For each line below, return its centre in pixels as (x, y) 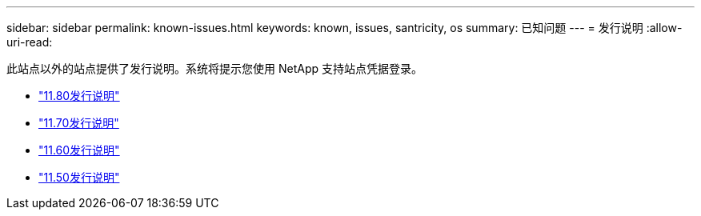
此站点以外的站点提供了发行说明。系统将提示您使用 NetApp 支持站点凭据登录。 (214, 68)
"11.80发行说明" (79, 96)
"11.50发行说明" (79, 177)
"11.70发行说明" (79, 123)
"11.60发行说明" (79, 150)
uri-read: (30, 42)
